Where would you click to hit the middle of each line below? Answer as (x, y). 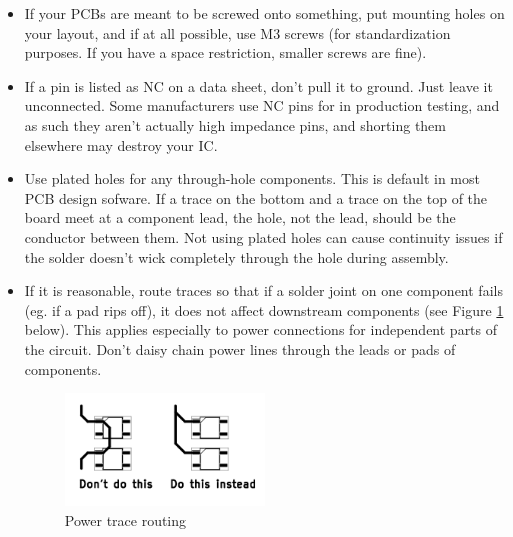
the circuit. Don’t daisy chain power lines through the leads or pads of (240, 348)
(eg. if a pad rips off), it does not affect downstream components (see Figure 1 (264, 309)
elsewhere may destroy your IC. (121, 144)
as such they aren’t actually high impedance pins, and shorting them (235, 124)
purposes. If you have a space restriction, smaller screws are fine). (225, 52)
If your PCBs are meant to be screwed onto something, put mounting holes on (264, 13)
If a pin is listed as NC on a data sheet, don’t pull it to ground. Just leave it (258, 85)
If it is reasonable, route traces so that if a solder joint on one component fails (263, 290)
